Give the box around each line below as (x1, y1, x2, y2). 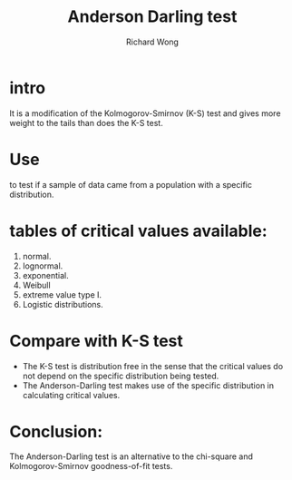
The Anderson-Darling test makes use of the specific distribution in (22, 379, 275, 391)
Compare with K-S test (9, 330, 184, 351)
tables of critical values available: (9, 220, 268, 241)
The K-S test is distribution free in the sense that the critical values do (22, 360, 284, 371)
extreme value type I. (22, 289, 102, 300)
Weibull (22, 279, 52, 290)
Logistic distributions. (22, 299, 104, 309)
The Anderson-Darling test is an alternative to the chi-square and (9, 451, 254, 462)
